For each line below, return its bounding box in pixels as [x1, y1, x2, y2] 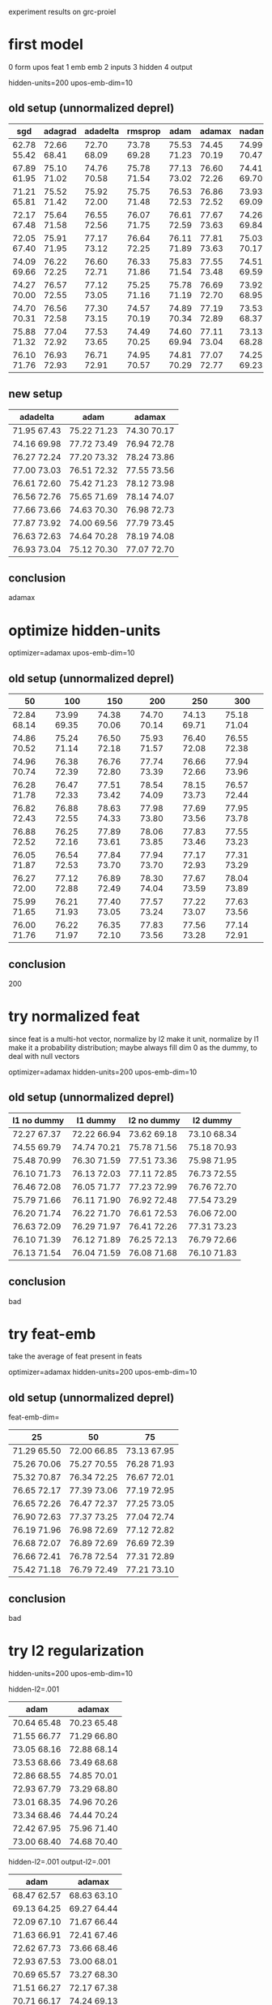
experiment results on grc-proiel [8, 7, 117, 16]
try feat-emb [8, 1324, 96, 1343]
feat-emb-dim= [8, 1412, 60, 1422]
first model [8, 36, 83, 54]
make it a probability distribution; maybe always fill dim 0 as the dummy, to [8, 1043, 257, 1052]
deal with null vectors [8, 1051, 80, 1061]
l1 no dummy [12, 1114, 65, 1126]
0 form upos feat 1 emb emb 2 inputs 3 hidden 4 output [8, 62, 193, 71]
